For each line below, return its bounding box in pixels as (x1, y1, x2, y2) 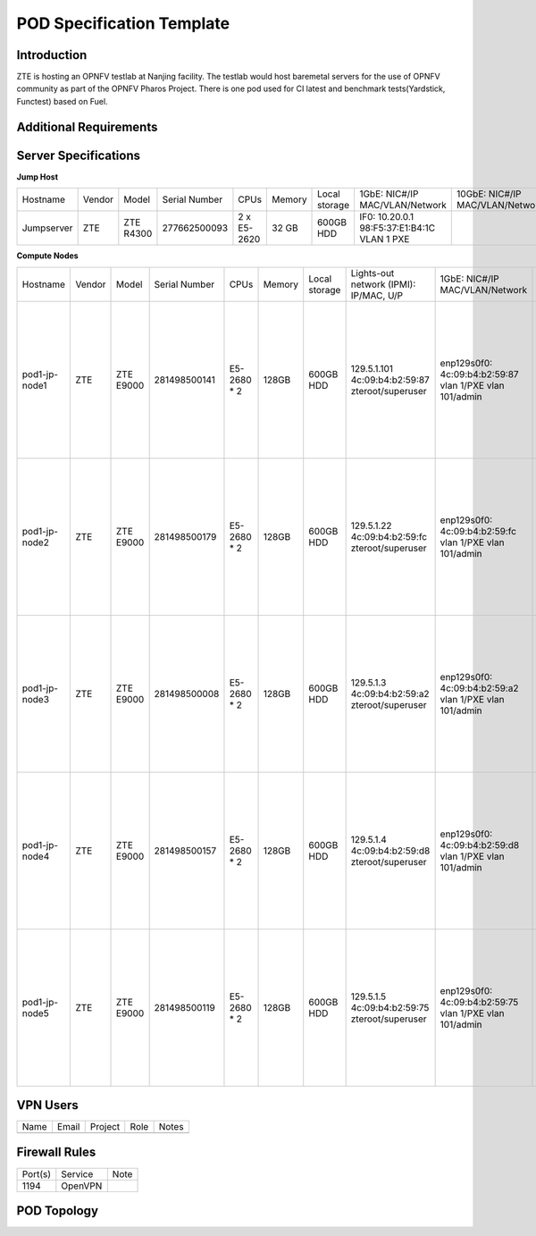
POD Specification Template (16, 13, 230, 33)
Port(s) (21, 1167, 52, 1180)
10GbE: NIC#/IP (456, 188, 522, 200)
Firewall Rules (16, 1145, 96, 1160)
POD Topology (16, 1203, 98, 1218)
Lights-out (350, 266, 395, 279)
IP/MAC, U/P (350, 289, 404, 301)
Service (61, 1167, 94, 1180)
